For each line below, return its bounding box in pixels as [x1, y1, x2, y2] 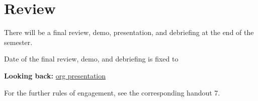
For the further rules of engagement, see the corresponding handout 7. [4, 87, 220, 97]
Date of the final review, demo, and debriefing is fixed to [4, 53, 179, 64]
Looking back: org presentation [4, 70, 106, 80]
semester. [4, 36, 33, 47]
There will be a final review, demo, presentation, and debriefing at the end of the [4, 27, 254, 37]
